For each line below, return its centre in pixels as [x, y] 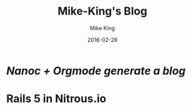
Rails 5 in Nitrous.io [56, 99]
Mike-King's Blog [102, 11]
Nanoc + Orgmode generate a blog [96, 71]
